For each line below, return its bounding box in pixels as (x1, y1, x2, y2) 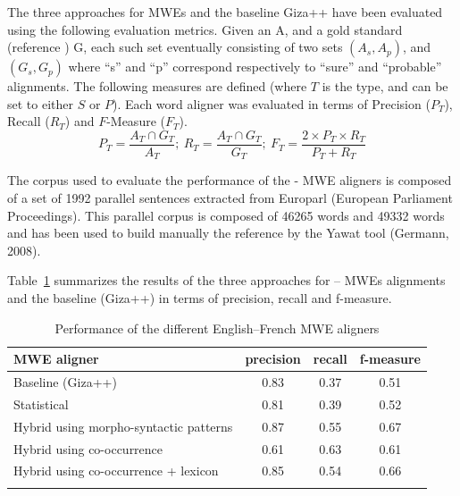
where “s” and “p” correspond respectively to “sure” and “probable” (68, 57, 442, 76)
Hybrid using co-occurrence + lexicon (13, 461, 219, 480)
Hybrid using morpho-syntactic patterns (13, 416, 233, 435)
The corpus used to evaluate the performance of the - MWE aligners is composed (7, 171, 452, 189)
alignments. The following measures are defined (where (7, 77, 307, 96)
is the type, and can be (322, 77, 448, 96)
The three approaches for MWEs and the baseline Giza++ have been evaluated (7, 3, 443, 21)
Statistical (13, 394, 69, 413)
